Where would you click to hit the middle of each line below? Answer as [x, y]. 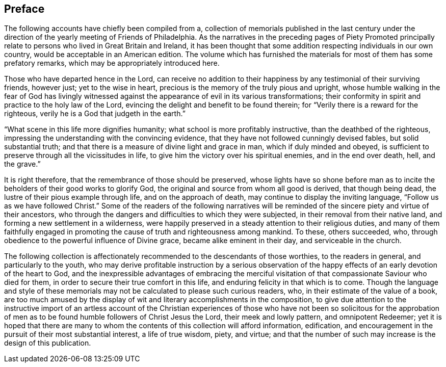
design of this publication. [48, 343]
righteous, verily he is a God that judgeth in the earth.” [95, 114]
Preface [24, 9]
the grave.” [22, 164]
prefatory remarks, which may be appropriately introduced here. [112, 63]
